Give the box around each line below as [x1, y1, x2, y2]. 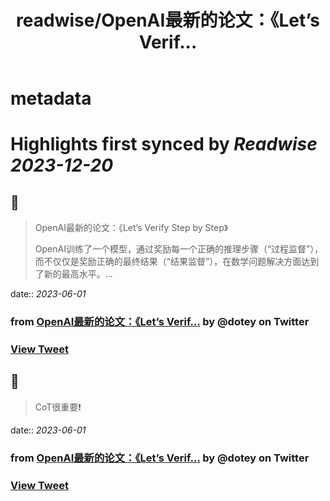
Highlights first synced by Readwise [10, 133, 318, 156]
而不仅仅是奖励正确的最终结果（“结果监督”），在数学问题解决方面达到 [34, 256, 320, 268]
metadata [10, 87, 92, 110]
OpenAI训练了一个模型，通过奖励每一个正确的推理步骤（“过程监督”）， [34, 243, 324, 255]
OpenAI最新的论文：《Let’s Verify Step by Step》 [34, 222, 229, 234]
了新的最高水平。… [34, 268, 113, 280]
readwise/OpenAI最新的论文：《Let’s [16, 9, 320, 32]
